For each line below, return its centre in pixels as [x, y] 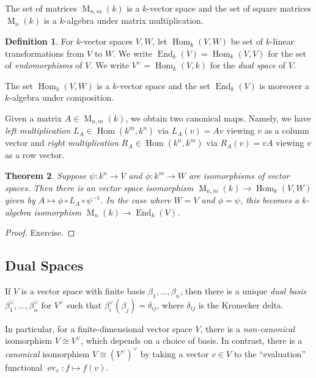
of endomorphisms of [44, 65]
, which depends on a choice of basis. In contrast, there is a [192, 340]
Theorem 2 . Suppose [46, 176]
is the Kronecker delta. [241, 304]
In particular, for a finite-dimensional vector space [99, 328]
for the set [287, 53]
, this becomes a [270, 200]
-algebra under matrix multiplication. [134, 20]
